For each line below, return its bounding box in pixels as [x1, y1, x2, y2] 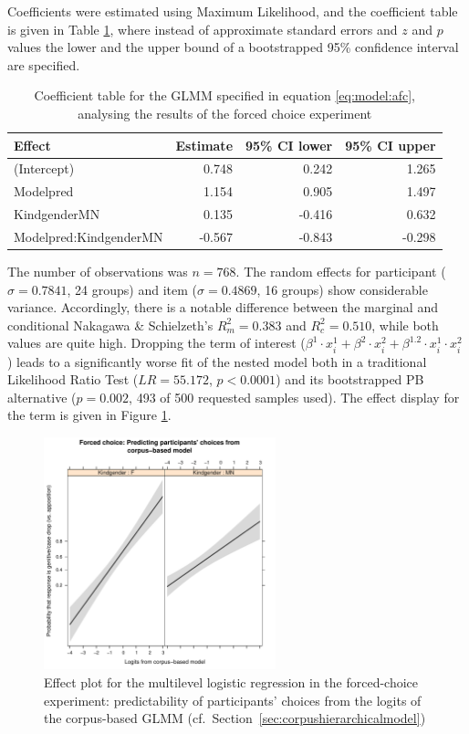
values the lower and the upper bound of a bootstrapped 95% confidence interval [7, 37, 459, 57]
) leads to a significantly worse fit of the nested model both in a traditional [7, 351, 427, 371]
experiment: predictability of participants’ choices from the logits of [44, 690, 422, 709]
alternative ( [7, 387, 77, 406]
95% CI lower [245, 135, 333, 154]
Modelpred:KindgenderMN [14, 226, 163, 246]
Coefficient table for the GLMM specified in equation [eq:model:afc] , [34, 86, 415, 105]
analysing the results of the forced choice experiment [78, 103, 372, 122]
